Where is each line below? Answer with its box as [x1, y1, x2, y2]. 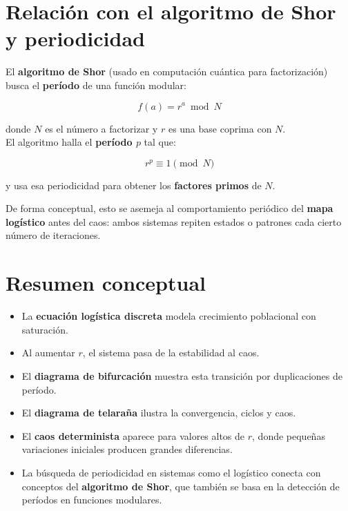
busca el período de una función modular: [6, 77, 186, 92]
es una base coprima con [168, 121, 272, 135]
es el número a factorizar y [45, 121, 158, 135]
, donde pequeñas [252, 428, 325, 443]
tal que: [144, 135, 176, 149]
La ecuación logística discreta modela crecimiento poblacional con [21, 309, 316, 323]
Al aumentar [21, 345, 75, 360]
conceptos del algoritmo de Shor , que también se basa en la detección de [21, 479, 340, 493]
